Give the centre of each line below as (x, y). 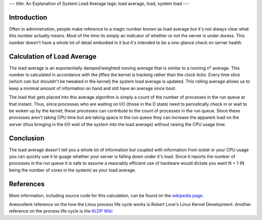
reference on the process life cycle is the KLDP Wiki (61, 211)
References (27, 184)
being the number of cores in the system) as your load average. (73, 170)
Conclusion (27, 138)
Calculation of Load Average (53, 56)
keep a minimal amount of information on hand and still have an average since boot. (93, 88)
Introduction (28, 17)
